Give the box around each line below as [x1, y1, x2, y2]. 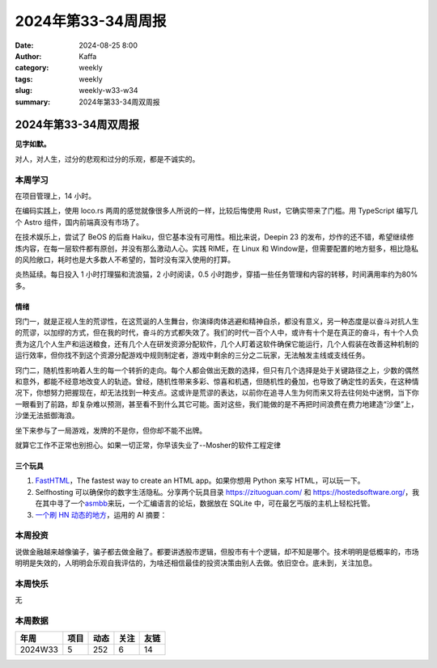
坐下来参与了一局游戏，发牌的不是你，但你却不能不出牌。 [15, 425, 206, 435]
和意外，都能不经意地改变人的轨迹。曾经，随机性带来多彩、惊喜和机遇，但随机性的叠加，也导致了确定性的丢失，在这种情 [15, 377, 419, 387]
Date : [15, 40, 34, 50]
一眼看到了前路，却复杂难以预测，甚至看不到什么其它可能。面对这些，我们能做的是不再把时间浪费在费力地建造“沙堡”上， [15, 399, 418, 408]
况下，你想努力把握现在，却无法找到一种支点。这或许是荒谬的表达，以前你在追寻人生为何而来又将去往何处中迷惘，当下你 [15, 388, 419, 398]
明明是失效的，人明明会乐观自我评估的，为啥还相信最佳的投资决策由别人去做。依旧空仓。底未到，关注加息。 [15, 558, 376, 568]
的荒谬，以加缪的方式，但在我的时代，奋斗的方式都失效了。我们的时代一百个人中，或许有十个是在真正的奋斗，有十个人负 [15, 328, 419, 337]
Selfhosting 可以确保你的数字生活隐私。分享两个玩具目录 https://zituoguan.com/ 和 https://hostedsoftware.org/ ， [35, 487, 413, 497]
